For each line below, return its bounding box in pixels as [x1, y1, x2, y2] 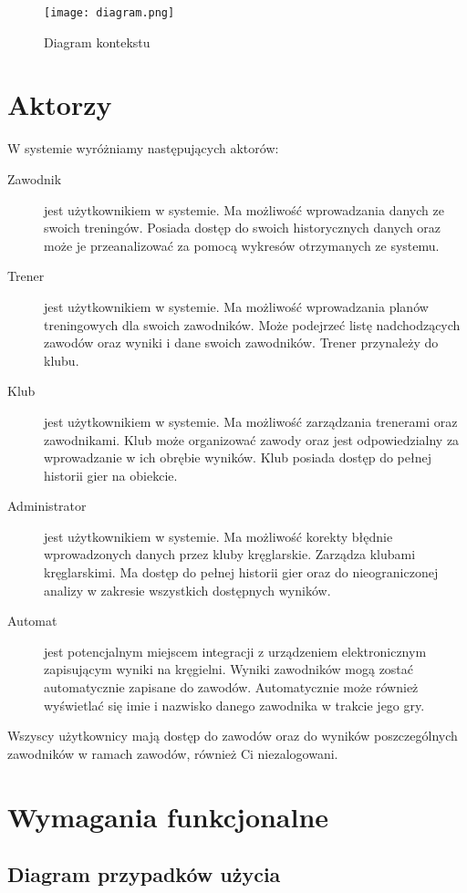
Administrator [7, 496, 87, 515]
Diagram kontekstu [44, 32, 150, 51]
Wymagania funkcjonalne [7, 797, 329, 835]
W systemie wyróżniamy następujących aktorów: [7, 139, 279, 158]
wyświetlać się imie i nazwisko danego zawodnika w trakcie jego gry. [44, 695, 425, 714]
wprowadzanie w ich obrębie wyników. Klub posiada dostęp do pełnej [44, 448, 431, 467]
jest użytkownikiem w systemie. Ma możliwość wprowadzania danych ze [44, 200, 444, 219]
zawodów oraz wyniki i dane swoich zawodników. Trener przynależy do [44, 333, 439, 352]
